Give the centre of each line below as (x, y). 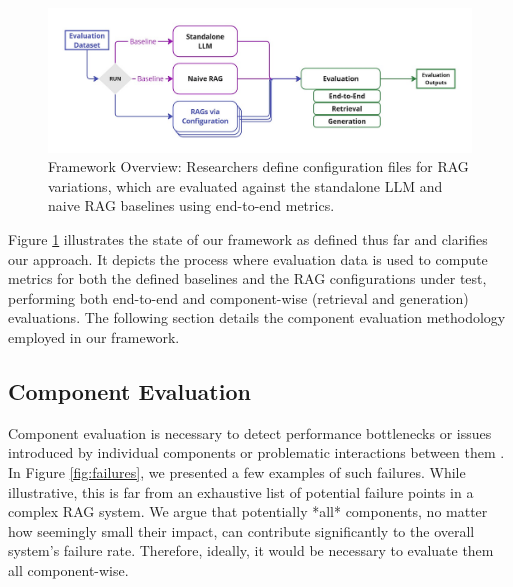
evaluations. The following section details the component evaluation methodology (257, 317)
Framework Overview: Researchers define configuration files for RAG (258, 166)
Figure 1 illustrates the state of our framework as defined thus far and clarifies (248, 239)
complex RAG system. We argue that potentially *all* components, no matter (248, 511)
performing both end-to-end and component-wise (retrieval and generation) (238, 297)
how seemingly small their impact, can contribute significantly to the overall (241, 530)
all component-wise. (68, 569)
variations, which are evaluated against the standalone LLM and (245, 185)
